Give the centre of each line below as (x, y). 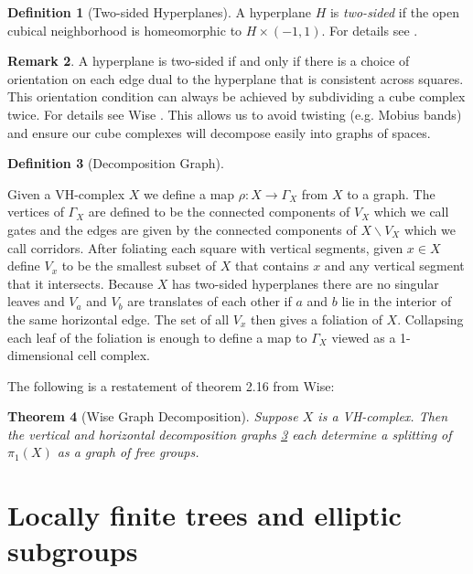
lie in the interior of (397, 301)
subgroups (73, 551)
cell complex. (114, 355)
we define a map (189, 193)
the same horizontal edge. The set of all (118, 319)
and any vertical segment (394, 266)
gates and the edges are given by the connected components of (182, 229)
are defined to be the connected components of (219, 212)
